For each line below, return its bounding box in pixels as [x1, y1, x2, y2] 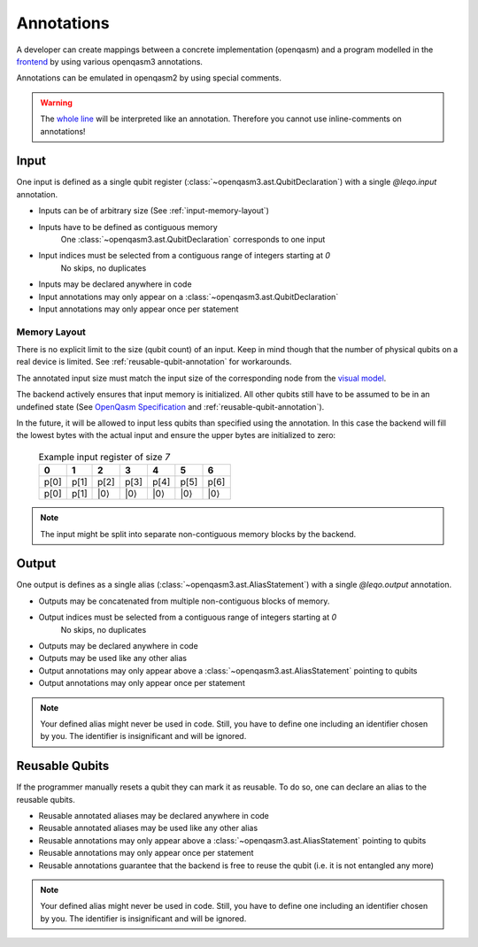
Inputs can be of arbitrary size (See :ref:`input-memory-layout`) [38, 205, 270, 216]
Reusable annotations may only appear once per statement [38, 848, 254, 858]
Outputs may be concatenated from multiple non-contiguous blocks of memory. [38, 596, 330, 606]
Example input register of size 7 [38, 450, 171, 463]
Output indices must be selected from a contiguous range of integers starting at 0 [38, 612, 337, 623]
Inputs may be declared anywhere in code [38, 279, 192, 289]
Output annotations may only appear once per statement [38, 678, 245, 689]
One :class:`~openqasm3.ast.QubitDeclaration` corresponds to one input [60, 234, 326, 244]
